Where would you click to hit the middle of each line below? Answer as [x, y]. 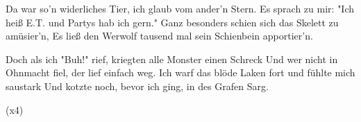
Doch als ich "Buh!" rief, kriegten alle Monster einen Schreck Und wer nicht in [172, 59]
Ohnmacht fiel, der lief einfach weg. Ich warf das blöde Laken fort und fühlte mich [180, 72]
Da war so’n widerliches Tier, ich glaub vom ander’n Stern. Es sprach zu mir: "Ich [180, 8]
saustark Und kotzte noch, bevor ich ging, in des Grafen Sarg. [137, 86]
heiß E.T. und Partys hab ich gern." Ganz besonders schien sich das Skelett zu [172, 22]
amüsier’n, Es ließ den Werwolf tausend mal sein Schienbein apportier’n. [159, 36]
